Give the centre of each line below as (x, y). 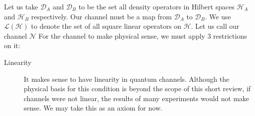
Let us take (21, 6)
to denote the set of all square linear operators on (106, 26)
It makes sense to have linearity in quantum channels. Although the (127, 79)
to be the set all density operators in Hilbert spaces (156, 6)
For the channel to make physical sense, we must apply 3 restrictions (143, 35)
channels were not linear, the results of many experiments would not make (137, 98)
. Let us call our (215, 26)
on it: (12, 45)
